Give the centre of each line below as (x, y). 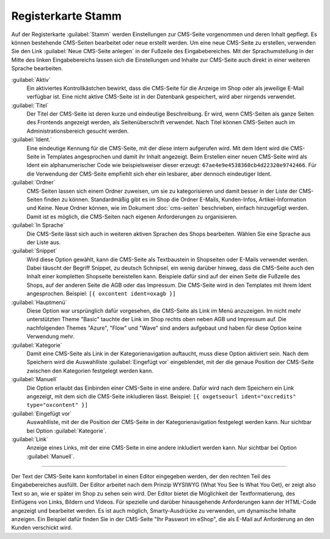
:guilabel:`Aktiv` (31, 80)
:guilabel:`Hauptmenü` (39, 302)
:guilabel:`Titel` (30, 105)
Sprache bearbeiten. (37, 69)
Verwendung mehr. (50, 336)
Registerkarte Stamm (67, 16)
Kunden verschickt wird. (42, 528)
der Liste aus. (44, 242)
